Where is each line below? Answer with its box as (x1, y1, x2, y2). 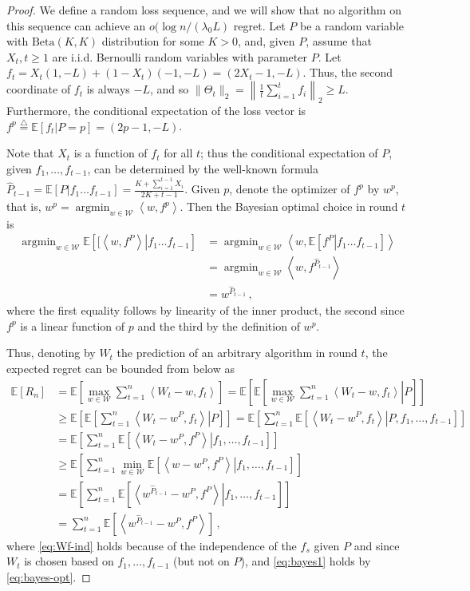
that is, (6, 198, 41, 215)
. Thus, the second (302, 64, 393, 81)
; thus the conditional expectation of (200, 145, 378, 161)
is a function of (73, 145, 148, 161)
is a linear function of (20, 317, 125, 334)
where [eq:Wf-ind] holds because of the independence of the (6, 537, 297, 553)
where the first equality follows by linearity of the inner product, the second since (6, 302, 405, 319)
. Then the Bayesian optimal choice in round (180, 198, 398, 215)
